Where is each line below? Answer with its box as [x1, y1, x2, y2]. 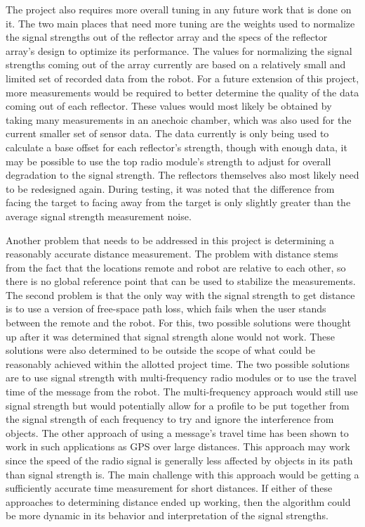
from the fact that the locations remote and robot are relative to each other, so [6, 260, 346, 274]
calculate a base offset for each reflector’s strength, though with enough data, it [6, 139, 347, 154]
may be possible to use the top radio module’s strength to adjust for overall [6, 153, 331, 168]
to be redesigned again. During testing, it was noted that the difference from [6, 181, 335, 196]
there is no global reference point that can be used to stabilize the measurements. [6, 274, 356, 288]
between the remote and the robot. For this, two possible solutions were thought [6, 315, 351, 330]
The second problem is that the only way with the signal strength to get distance [6, 287, 355, 302]
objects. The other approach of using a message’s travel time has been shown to [6, 425, 349, 440]
